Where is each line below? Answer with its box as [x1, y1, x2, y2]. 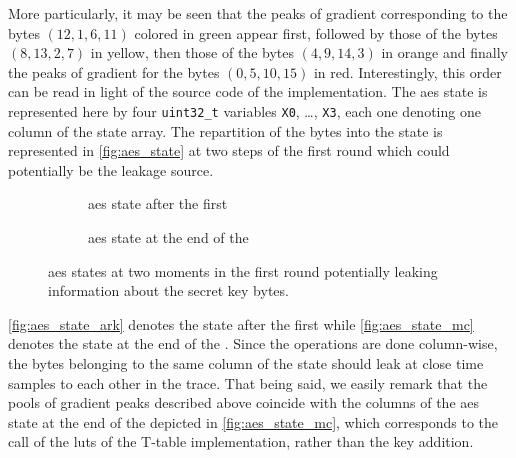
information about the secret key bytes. [48, 280, 289, 301]
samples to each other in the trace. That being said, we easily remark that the [8, 372, 488, 393]
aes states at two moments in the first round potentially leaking [48, 260, 438, 281]
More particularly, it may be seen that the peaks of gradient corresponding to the [8, 3, 508, 23]
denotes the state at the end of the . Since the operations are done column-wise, [8, 333, 498, 354]
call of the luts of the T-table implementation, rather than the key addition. [8, 431, 474, 452]
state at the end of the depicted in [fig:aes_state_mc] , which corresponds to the [8, 411, 499, 432]
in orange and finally [381, 42, 508, 63]
